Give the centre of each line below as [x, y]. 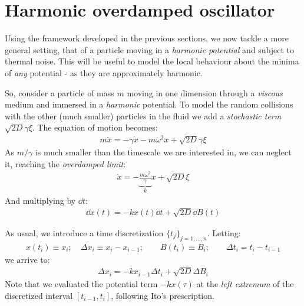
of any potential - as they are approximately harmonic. [104, 72]
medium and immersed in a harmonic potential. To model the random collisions [149, 104]
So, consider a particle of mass [60, 92]
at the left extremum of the [245, 283]
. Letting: [224, 232]
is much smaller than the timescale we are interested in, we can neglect [163, 152]
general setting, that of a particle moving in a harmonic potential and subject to [149, 49]
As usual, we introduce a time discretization [84, 232]
